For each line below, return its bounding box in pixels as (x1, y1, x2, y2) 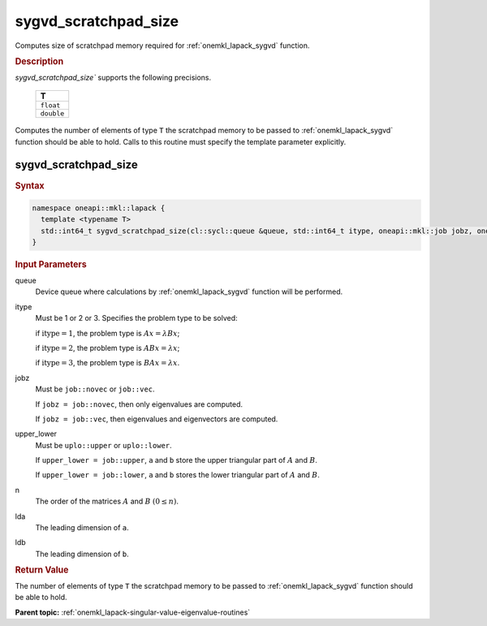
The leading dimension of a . (35, 523, 129, 533)
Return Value (15, 564, 69, 576)
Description (15, 55, 64, 67)
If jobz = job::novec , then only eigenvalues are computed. (35, 399, 243, 409)
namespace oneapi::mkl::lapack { (32, 203, 166, 213)
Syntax (15, 179, 45, 191)
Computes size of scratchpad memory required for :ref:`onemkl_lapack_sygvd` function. (15, 41, 310, 50)
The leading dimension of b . (35, 549, 129, 559)
